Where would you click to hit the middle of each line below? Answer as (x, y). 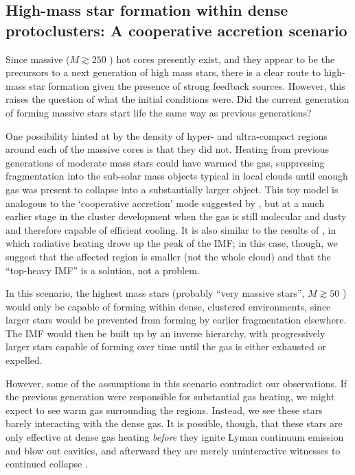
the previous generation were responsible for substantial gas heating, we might (170, 397)
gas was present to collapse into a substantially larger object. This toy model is (172, 189)
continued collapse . (47, 464)
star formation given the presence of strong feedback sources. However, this (187, 85)
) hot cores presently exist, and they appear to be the (222, 59)
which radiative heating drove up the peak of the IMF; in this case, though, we (172, 243)
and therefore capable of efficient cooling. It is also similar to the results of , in (171, 229)
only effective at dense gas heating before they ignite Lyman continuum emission (175, 437)
